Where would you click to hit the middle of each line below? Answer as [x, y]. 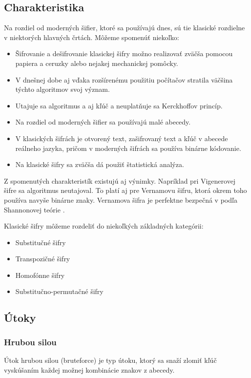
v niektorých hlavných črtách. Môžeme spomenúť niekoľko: [92, 37]
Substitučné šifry [41, 242]
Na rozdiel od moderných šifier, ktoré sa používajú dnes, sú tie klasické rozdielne [125, 28]
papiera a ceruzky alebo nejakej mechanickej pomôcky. [97, 63]
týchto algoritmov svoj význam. [63, 89]
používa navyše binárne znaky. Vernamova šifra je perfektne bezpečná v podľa [121, 199]
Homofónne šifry [40, 275]
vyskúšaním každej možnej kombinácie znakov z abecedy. [89, 369]
